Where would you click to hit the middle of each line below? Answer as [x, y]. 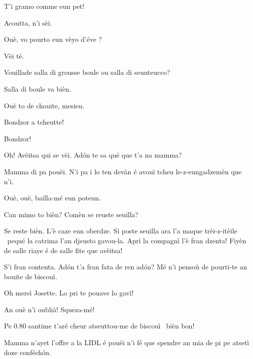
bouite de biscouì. [31, 276]
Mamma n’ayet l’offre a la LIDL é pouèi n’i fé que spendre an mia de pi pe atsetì [126, 343]
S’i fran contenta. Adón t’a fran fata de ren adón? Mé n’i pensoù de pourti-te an [126, 267]
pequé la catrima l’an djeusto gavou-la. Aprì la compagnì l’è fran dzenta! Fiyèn [127, 240]
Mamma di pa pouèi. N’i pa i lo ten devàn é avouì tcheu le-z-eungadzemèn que [123, 171]
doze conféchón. [28, 352]
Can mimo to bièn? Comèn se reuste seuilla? [71, 214]
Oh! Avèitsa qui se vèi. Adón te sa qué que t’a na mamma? [93, 155]
